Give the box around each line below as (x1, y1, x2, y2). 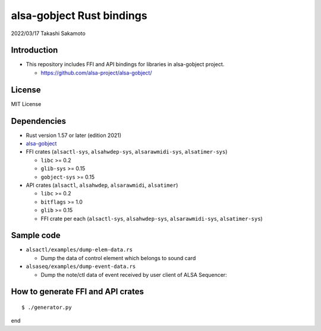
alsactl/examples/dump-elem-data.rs (26, 246, 133, 253)
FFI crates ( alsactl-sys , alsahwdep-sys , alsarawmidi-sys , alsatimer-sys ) (26, 148, 228, 155)
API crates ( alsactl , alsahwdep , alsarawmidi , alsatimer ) (26, 182, 178, 189)
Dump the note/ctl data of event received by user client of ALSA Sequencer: (40, 271, 227, 278)
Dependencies (11, 116, 67, 126)
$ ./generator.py (21, 304, 72, 311)
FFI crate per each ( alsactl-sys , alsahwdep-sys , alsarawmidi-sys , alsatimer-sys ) (40, 215, 263, 222)
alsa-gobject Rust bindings (11, 9, 148, 22)
